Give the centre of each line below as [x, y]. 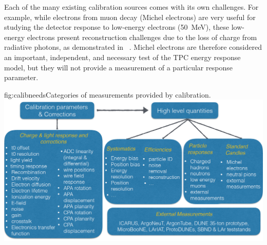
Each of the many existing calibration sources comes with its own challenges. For [131, 7]
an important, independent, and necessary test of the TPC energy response [122, 57]
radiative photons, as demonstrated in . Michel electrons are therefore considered [133, 47]
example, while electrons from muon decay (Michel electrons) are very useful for [130, 17]
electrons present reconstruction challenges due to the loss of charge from [142, 37]
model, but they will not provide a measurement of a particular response [118, 67]
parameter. [21, 77]
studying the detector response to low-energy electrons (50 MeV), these [117, 27]
